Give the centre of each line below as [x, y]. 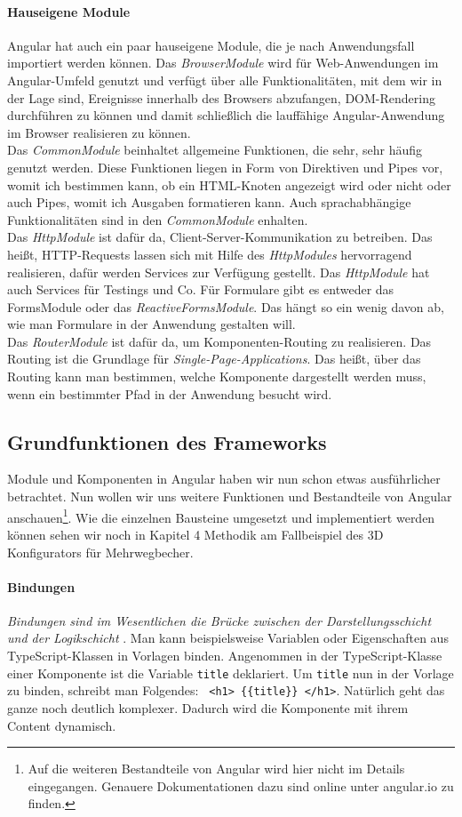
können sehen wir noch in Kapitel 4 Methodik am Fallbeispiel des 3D [195, 534]
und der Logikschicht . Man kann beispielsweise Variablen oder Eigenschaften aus [228, 638]
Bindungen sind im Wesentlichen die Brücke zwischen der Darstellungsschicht [219, 620]
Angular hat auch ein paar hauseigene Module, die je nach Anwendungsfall [211, 45]
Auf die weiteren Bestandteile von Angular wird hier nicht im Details [216, 769]
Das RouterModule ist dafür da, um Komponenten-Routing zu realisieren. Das [219, 341]
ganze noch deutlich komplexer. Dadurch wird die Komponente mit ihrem [208, 707]
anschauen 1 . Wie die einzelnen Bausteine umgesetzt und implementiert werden [221, 516]
